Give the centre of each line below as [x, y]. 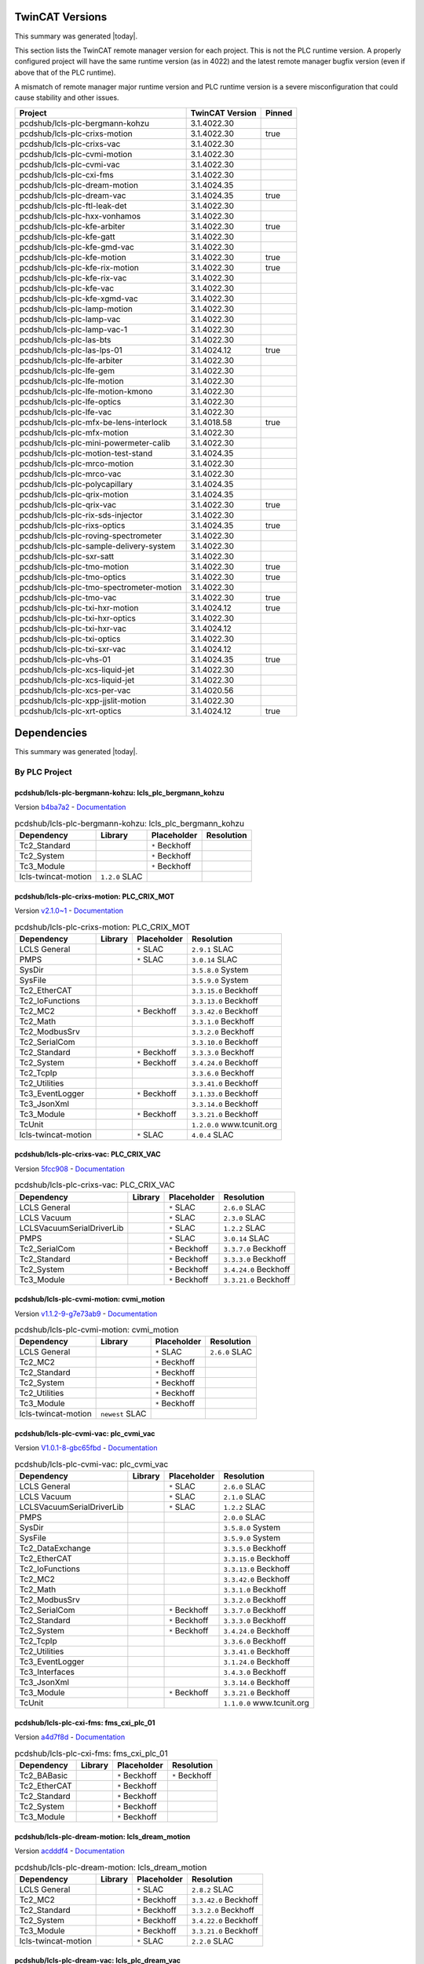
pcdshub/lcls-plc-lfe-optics [70, 401]
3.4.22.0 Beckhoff [225, 1920]
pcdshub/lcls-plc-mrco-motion [76, 464]
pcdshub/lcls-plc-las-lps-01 [71, 350]
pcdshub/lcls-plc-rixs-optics [72, 525]
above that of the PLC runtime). [65, 72]
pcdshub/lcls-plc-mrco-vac [70, 474]
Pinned [279, 112]
